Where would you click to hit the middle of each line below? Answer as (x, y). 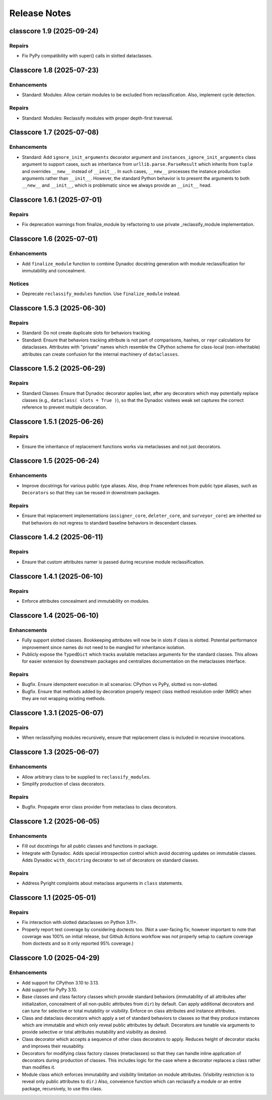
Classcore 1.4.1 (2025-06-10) (56, 576)
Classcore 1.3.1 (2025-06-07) (56, 713)
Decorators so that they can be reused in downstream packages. (91, 493)
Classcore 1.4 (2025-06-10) (54, 615)
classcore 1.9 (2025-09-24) (54, 31)
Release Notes (40, 13)
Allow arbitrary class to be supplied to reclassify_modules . (86, 777)
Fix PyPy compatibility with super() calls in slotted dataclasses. (87, 56)
